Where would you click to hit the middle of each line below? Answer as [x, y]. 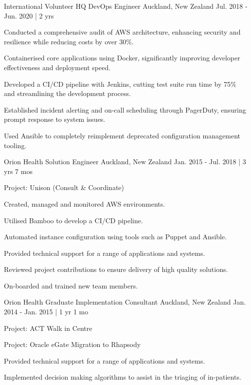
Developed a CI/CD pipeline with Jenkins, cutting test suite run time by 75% [120, 84]
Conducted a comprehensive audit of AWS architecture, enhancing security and [122, 32]
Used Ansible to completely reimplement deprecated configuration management [122, 135]
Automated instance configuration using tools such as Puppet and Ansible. [116, 237]
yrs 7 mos [18, 171]
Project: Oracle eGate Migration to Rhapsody [72, 344]
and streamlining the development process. [67, 93]
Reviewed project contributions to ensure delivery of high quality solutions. [116, 269]
